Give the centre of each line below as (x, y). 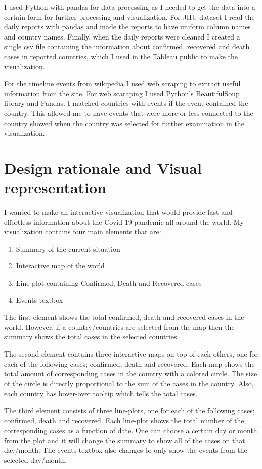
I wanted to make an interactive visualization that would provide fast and (118, 212)
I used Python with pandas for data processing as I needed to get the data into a (130, 7)
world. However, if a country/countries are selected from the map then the (119, 326)
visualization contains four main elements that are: (83, 232)
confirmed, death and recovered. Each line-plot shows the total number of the (124, 420)
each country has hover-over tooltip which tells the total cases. (101, 393)
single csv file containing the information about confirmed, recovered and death (127, 46)
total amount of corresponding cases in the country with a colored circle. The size (131, 374)
